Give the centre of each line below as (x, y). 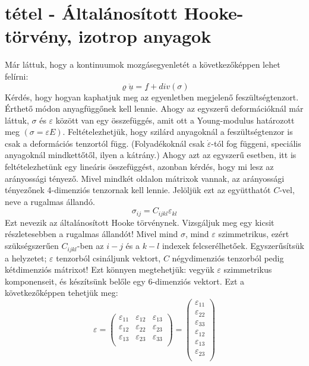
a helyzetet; (26, 258)
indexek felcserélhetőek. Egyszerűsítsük (233, 246)
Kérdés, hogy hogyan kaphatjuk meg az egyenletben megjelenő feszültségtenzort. (152, 97)
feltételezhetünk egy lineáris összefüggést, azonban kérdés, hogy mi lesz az (139, 167)
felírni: (17, 76)
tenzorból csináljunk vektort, (108, 258)
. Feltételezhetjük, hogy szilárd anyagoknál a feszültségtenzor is (178, 132)
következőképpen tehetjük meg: (62, 293)
